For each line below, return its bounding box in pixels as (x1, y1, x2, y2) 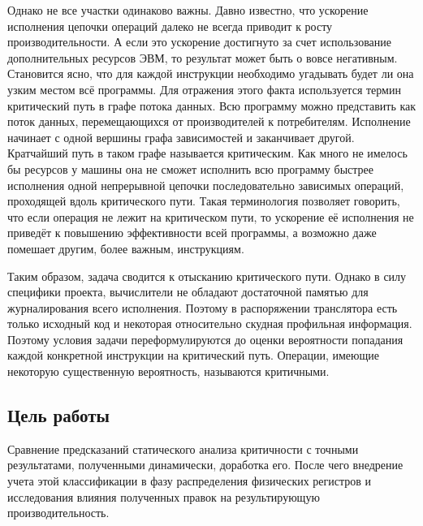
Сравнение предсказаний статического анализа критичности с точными (7, 440, 359, 457)
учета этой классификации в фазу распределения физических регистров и (7, 472, 372, 489)
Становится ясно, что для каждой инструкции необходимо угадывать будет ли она (7, 65, 414, 82)
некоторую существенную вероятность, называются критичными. (7, 363, 330, 380)
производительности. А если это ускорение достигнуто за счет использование (7, 33, 392, 50)
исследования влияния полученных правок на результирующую (7, 488, 320, 505)
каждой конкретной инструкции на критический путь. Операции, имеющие (7, 347, 380, 364)
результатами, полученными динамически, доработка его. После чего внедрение (7, 456, 404, 473)
